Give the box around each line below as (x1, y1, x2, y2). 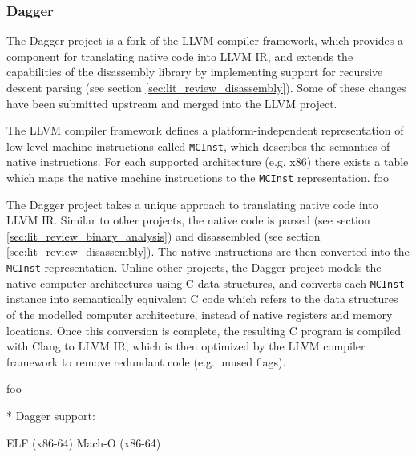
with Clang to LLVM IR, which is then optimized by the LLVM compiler (6, 338, 366, 354)
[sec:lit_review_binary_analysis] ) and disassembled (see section (6, 227, 321, 244)
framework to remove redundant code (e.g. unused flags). (6, 353, 286, 370)
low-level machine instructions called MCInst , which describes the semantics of (6, 137, 390, 154)
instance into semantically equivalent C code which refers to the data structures (6, 290, 398, 307)
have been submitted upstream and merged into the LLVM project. (6, 95, 337, 111)
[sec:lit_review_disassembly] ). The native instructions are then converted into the (6, 243, 410, 260)
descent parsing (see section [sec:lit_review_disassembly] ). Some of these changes (6, 79, 406, 95)
